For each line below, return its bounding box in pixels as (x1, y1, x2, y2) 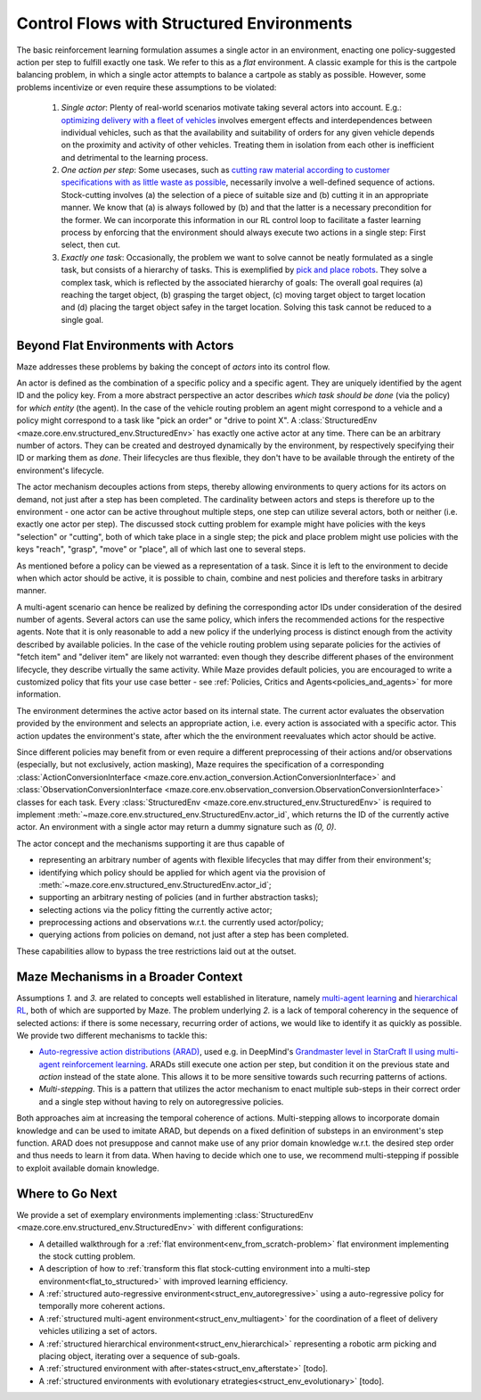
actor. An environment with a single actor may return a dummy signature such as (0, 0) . (16, 822, 338, 833)
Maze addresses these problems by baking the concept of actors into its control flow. (16, 361, 330, 372)
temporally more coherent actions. (38, 1301, 166, 1312)
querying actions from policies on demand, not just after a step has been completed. (38, 929, 349, 940)
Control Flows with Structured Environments (16, 13, 353, 33)
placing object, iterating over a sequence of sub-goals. (38, 1351, 240, 1362)
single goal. (61, 314, 104, 325)
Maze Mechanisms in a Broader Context (16, 969, 243, 984)
